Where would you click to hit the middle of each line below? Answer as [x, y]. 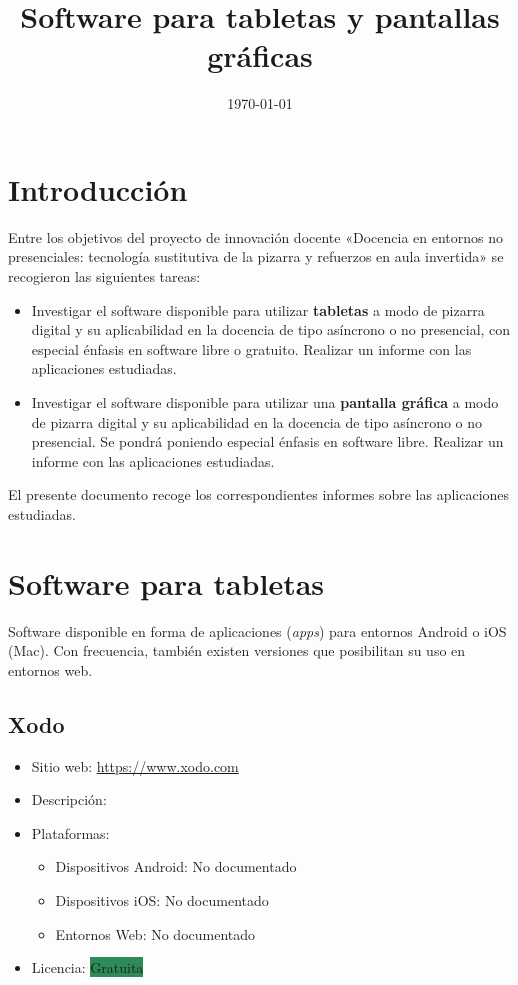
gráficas [260, 55]
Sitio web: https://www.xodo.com [135, 765]
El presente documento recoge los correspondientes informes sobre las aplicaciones [259, 494]
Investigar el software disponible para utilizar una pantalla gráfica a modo [265, 402]
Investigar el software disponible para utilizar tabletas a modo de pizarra [258, 309]
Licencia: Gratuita [87, 967]
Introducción [98, 188]
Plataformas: [70, 832]
